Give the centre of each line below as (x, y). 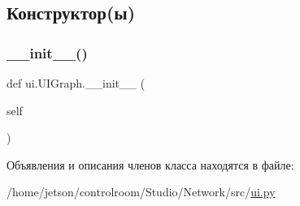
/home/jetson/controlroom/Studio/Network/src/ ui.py (141, 192)
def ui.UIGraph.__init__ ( (76, 83)
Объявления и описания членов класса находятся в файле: (150, 164)
